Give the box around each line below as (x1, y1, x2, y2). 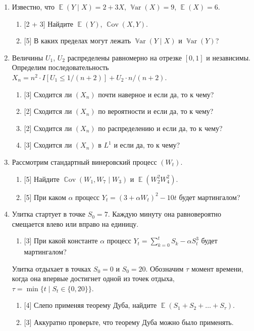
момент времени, (191, 263, 243, 274)
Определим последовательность (12, 62, 109, 73)
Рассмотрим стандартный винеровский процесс (12, 156, 157, 167)
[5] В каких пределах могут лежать (24, 35, 131, 46)
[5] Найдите (24, 173, 60, 184)
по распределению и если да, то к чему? (98, 122, 223, 133)
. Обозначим (145, 263, 184, 274)
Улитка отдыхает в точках (12, 263, 91, 274)
